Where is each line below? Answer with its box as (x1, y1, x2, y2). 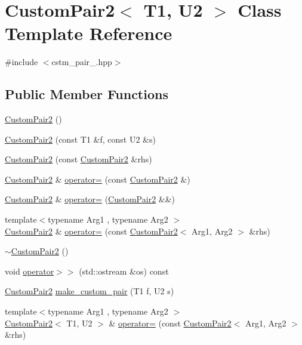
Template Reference (5, 21, 172, 45)
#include (5, 56, 38, 68)
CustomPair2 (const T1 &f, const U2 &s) (5, 133, 156, 145)
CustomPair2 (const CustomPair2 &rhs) (5, 153, 152, 165)
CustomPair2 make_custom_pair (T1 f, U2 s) (5, 285, 174, 297)
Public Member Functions (5, 85, 168, 103)
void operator (5, 264, 54, 277)
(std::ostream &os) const (79, 264, 169, 277)
